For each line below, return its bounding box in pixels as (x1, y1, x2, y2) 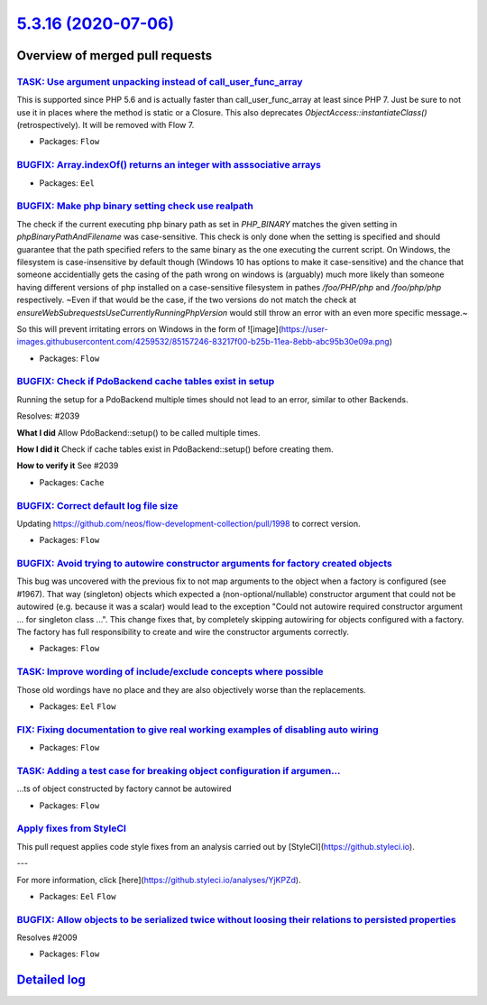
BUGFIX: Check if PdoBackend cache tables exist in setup (16, 375, 275, 388)
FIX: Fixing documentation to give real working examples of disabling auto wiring (16, 723, 379, 735)
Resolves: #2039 (16, 410, 80, 421)
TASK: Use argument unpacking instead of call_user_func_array (16, 75, 303, 88)
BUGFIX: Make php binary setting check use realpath (16, 199, 254, 212)
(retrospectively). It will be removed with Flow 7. (16, 120, 195, 131)
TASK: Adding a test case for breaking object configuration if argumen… (16, 764, 341, 777)
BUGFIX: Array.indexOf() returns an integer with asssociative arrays (16, 159, 322, 171)
